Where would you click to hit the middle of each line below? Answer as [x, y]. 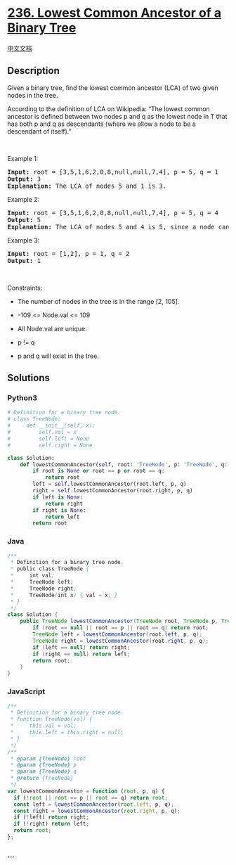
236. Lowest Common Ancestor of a [114, 13]
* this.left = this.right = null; [67, 733]
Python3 [22, 398]
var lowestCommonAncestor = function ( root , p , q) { [86, 791]
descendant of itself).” [39, 131]
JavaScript [26, 692]
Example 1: [23, 158]
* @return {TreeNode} [42, 778]
